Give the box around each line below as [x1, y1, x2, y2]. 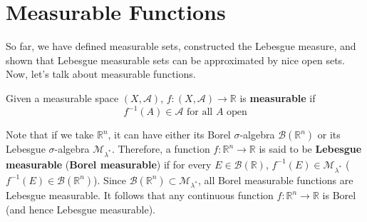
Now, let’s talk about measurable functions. [6, 66, 196, 81]
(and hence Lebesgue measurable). [6, 201, 155, 216]
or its [317, 127, 341, 141]
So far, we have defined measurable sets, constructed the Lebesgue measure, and [6, 39, 356, 54]
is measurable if [239, 90, 316, 105]
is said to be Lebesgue [259, 141, 362, 156]
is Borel [322, 188, 356, 203]
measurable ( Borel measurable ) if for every [6, 156, 212, 171]
